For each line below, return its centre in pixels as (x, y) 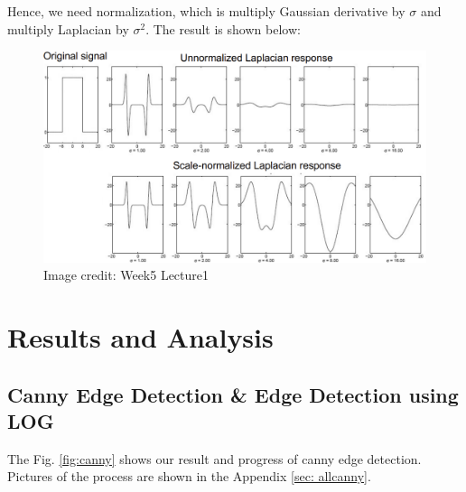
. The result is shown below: (223, 28)
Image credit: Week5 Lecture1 (126, 275)
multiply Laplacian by (68, 28)
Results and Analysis (140, 336)
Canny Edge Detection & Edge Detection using (233, 394)
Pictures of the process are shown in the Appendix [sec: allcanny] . (189, 476)
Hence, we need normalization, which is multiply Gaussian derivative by (206, 11)
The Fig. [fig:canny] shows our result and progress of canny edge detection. (214, 458)
